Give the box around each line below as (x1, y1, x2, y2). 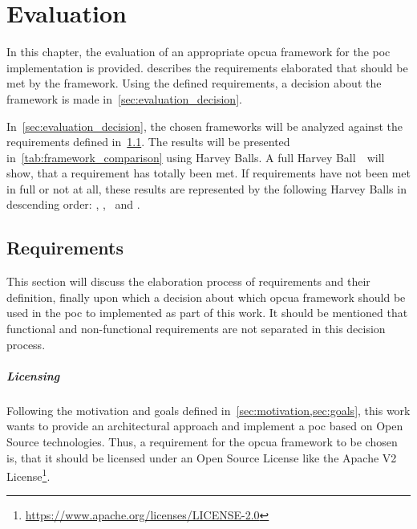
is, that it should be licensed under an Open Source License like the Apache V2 (6, 449, 397, 466)
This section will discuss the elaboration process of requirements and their (6, 273, 370, 290)
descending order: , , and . (6, 196, 140, 213)
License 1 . (6, 466, 51, 484)
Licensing (6, 367, 60, 384)
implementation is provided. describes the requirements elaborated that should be (6, 59, 408, 75)
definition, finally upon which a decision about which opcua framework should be (6, 288, 406, 305)
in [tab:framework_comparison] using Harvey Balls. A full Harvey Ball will (6, 149, 385, 165)
